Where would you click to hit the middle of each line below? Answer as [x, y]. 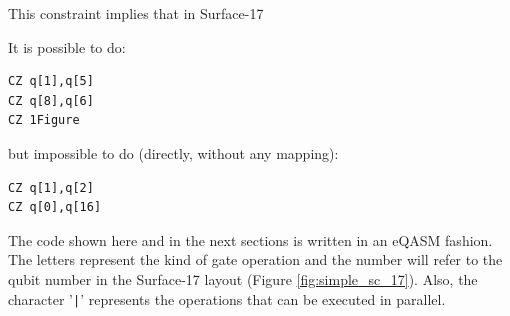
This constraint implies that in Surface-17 [136, 13]
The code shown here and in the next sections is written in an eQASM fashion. [250, 239]
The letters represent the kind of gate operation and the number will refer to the [255, 259]
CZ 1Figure [44, 120]
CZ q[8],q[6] [51, 100]
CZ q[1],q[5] [51, 81]
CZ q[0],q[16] [55, 207]
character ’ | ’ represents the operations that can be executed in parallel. [227, 298]
